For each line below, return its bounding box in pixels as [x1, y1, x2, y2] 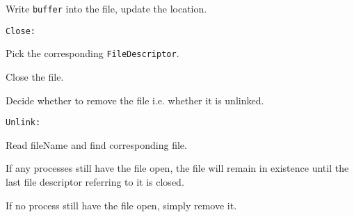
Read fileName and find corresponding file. [6, 137, 187, 152]
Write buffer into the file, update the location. [6, 1, 207, 15]
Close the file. [6, 69, 64, 83]
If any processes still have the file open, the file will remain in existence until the [6, 161, 349, 175]
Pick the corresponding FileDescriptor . [6, 46, 179, 61]
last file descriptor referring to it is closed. [6, 175, 184, 188]
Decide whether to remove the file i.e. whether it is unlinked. [6, 93, 264, 107]
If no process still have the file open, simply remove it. [6, 198, 237, 212]
